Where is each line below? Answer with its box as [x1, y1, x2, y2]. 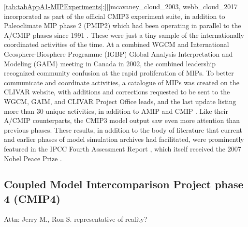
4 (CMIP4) [4, 191, 61, 206]
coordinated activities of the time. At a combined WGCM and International [4, 39, 229, 49]
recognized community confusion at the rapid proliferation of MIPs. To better [4, 68, 234, 78]
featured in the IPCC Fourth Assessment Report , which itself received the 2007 [4, 143, 241, 153]
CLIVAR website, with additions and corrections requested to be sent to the [4, 87, 230, 97]
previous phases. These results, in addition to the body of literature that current [4, 124, 243, 135]
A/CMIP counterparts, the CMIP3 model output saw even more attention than [4, 115, 240, 125]
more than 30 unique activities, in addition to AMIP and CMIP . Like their [4, 106, 228, 116]
